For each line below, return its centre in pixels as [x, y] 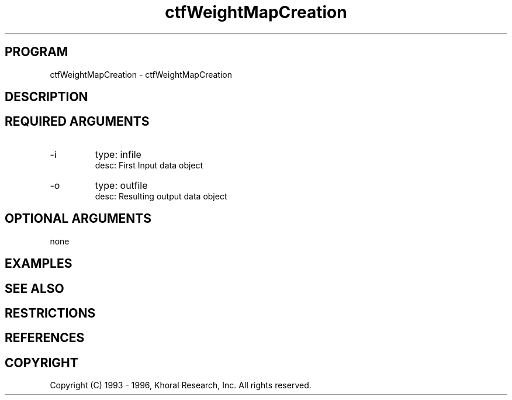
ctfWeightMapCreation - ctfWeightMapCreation [141, 74]
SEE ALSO [34, 288]
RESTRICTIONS [50, 313]
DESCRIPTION [46, 97]
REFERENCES [45, 338]
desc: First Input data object [149, 165]
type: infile [118, 154]
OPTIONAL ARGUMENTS [78, 219]
